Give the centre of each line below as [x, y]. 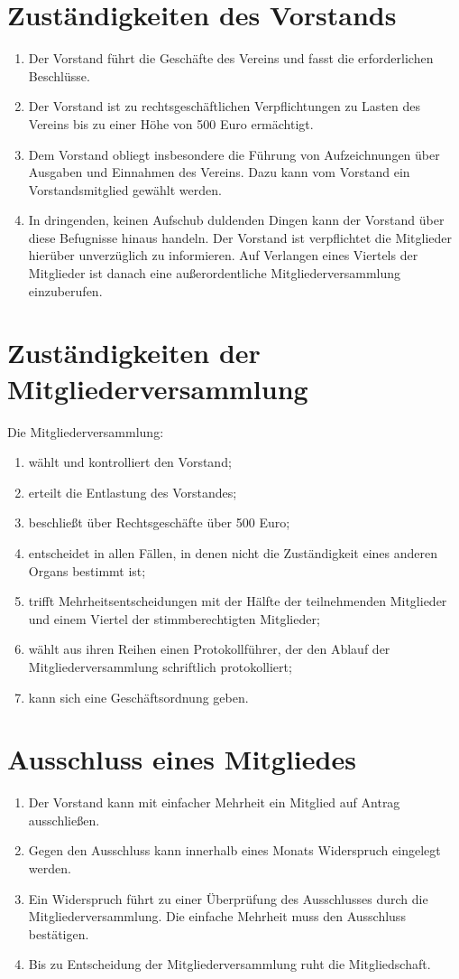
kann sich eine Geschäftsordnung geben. [138, 697]
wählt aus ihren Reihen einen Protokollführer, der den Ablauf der [209, 649]
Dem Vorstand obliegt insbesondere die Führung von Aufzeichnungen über [234, 154]
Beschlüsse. [59, 75]
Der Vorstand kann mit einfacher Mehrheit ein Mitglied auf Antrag [214, 802]
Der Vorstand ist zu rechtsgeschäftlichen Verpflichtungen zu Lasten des [225, 106]
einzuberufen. [65, 290]
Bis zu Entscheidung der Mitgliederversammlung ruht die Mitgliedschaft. [229, 964]
